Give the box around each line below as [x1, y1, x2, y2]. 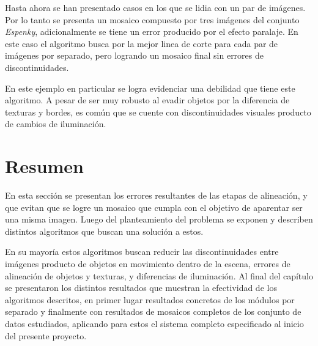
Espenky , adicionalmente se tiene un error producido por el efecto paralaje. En [5, 25, 298, 38]
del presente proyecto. [5, 329, 87, 342]
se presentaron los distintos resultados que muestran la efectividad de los [5, 281, 277, 294]
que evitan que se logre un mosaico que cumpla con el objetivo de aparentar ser [5, 201, 303, 213]
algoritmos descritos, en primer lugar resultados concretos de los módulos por [5, 293, 295, 306]
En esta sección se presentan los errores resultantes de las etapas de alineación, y [5, 189, 308, 202]
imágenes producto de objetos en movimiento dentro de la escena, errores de [5, 257, 290, 270]
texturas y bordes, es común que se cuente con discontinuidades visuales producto [5, 105, 311, 118]
